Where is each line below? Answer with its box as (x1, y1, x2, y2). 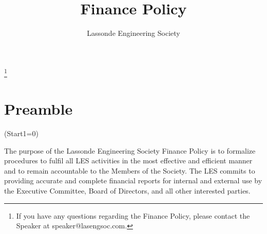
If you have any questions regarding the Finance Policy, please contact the (16, 210, 250, 221)
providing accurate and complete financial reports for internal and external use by (4, 175, 262, 186)
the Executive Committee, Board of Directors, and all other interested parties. (4, 185, 251, 196)
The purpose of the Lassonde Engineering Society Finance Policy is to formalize (4, 145, 256, 156)
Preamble (4, 98, 73, 119)
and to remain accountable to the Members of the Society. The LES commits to (4, 165, 255, 176)
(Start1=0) (4, 128, 39, 139)
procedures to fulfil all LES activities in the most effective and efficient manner (4, 155, 253, 166)
